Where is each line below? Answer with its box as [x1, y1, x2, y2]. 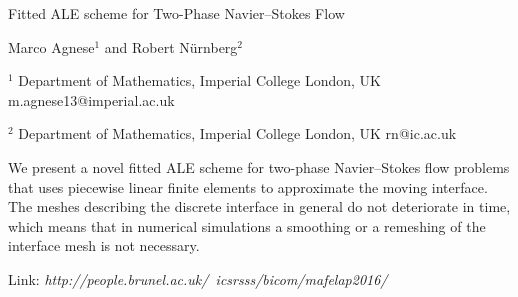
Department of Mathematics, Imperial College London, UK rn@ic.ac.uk [18, 123, 457, 144]
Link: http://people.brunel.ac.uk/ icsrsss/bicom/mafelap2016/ [8, 268, 388, 289]
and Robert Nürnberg [104, 36, 238, 57]
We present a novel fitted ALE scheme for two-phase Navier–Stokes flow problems [8, 156, 510, 177]
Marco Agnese [8, 36, 95, 57]
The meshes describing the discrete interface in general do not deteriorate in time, [8, 196, 511, 217]
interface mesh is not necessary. [8, 235, 200, 256]
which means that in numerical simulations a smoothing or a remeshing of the [8, 215, 486, 236]
